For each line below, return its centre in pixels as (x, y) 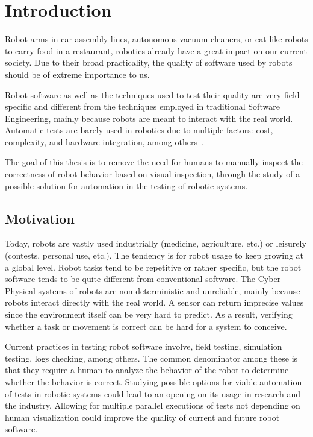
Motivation (40, 218)
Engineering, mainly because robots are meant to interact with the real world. (149, 118)
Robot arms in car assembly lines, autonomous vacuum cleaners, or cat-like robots (156, 39)
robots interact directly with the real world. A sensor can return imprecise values (154, 302)
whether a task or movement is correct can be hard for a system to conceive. (146, 326)
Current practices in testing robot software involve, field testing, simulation (144, 346)
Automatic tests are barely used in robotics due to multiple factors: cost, (139, 130)
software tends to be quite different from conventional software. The (130, 279)
